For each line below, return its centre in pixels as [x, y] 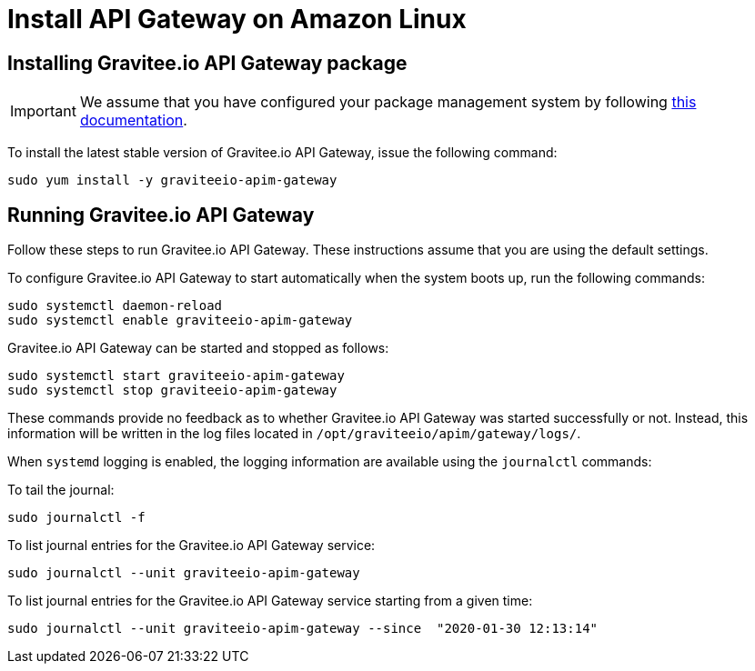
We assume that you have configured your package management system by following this [388, 102]
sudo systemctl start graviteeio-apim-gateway [176, 376]
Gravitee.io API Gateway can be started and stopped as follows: [198, 348]
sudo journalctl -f [76, 518]
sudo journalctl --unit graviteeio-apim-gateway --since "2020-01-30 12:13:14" [303, 629]
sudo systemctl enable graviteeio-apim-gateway [180, 320]
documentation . [133, 120]
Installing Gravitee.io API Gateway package [207, 63]
